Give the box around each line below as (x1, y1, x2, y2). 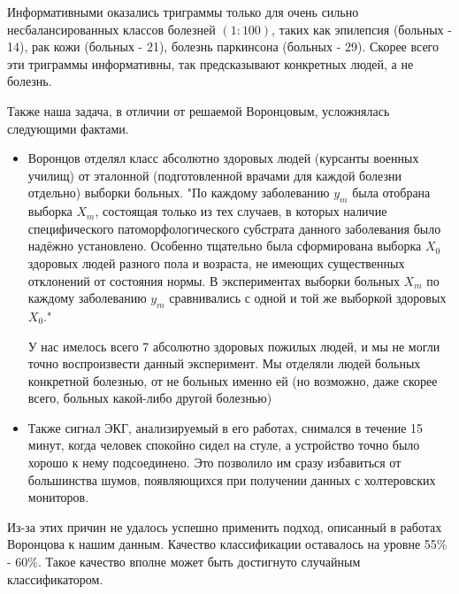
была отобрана (352, 183, 431, 202)
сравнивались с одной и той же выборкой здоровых (169, 289, 447, 307)
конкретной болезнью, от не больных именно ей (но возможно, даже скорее (27, 371, 438, 390)
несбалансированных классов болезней (7, 19, 216, 38)
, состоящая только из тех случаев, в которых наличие (95, 202, 387, 220)
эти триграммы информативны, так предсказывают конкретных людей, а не (7, 54, 414, 73)
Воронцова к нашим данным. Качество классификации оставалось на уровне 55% (7, 535, 448, 553)
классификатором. (7, 569, 103, 588)
